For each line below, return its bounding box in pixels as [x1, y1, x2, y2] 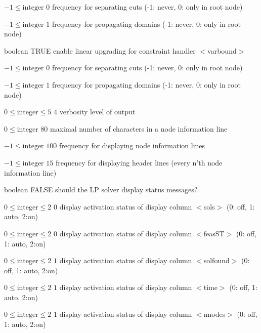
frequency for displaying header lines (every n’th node [55, 157, 223, 168]
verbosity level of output [59, 106, 136, 117]
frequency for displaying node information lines [59, 140, 205, 151]
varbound [207, 45, 237, 56]
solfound [203, 255, 230, 266]
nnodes [203, 309, 226, 319]
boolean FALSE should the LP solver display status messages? [4, 184, 198, 195]
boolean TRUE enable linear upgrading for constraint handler [4, 45, 196, 56]
